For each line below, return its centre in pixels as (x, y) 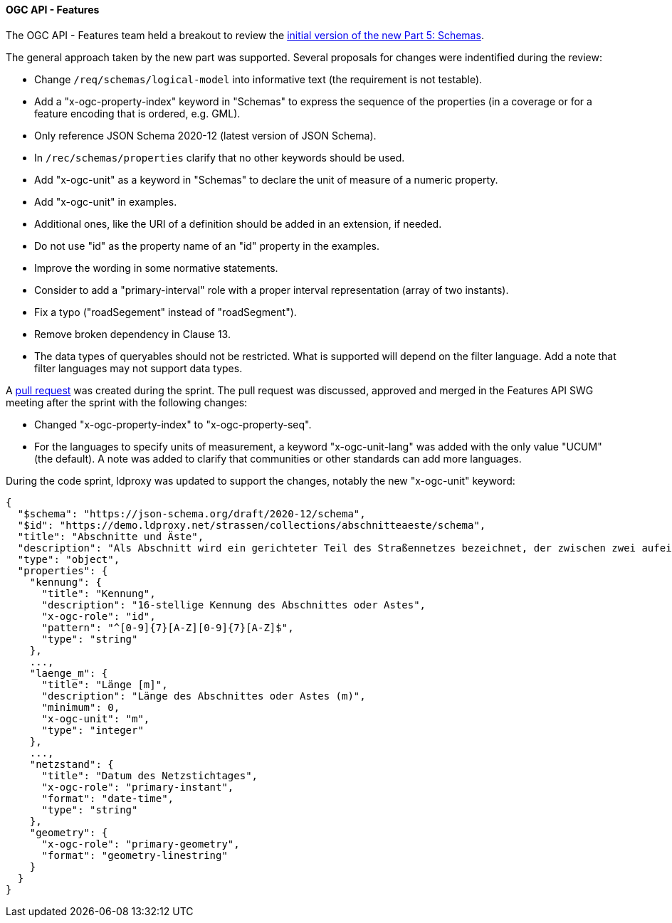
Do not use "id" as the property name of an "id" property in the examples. (207, 246)
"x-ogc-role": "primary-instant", (138, 787)
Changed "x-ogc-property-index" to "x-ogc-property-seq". (173, 424)
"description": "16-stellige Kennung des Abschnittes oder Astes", (234, 605)
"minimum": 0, (81, 707)
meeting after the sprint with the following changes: (127, 402)
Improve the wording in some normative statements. (156, 268)
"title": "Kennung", (99, 593)
